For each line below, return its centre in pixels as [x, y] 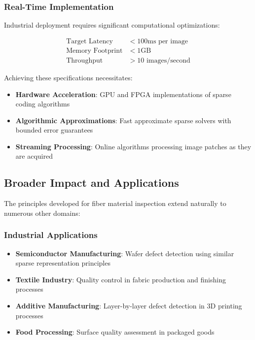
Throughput [85, 60]
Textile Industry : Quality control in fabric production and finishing [121, 279]
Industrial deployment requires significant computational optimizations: [112, 25]
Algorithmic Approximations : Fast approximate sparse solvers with [123, 120]
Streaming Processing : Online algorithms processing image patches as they [133, 146]
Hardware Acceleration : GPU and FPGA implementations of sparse [123, 94]
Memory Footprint [94, 51]
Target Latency [90, 41]
